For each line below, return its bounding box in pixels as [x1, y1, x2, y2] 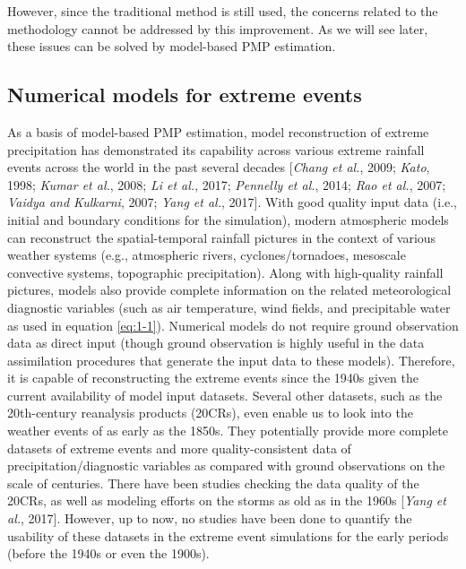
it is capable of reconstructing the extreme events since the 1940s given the [7, 368, 419, 387]
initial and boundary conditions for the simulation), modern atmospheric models [7, 210, 449, 228]
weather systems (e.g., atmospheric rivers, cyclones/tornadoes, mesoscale [7, 246, 406, 264]
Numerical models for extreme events [7, 81, 362, 108]
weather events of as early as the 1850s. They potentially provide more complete [7, 421, 448, 440]
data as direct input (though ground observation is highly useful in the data [7, 333, 425, 352]
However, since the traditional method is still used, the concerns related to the [7, 2, 438, 20]
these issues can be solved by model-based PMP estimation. [7, 37, 336, 56]
